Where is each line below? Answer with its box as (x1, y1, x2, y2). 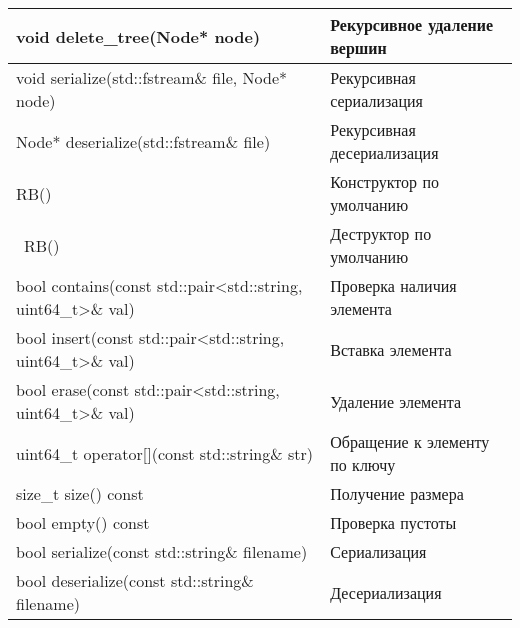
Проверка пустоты (330, 511, 457, 534)
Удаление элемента (330, 389, 462, 413)
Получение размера (330, 482, 464, 505)
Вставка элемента (330, 337, 452, 361)
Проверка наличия (330, 274, 457, 297)
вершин (330, 36, 387, 59)
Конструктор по (330, 170, 439, 193)
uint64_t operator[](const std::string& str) (16, 441, 314, 465)
